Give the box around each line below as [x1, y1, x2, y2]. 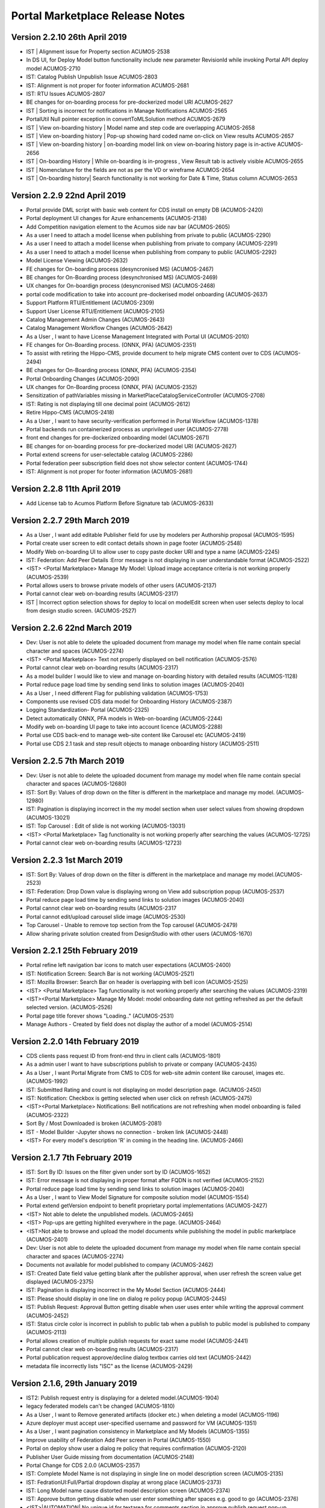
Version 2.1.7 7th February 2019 [11, 1152, 132, 1162]
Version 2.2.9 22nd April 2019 [11, 190, 126, 200]
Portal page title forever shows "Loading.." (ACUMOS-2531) [26, 1012, 175, 1019]
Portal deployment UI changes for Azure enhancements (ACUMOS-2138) [26, 215, 207, 222]
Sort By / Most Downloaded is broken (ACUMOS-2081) [26, 1120, 162, 1127]
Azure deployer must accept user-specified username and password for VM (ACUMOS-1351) [26, 1419, 257, 1427]
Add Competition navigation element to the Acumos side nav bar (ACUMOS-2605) [26, 223, 231, 230]
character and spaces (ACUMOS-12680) [26, 780, 127, 787]
